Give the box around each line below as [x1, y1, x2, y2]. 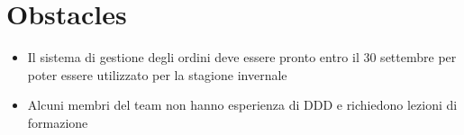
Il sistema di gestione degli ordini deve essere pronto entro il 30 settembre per [27, 48, 457, 67]
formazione [27, 112, 88, 131]
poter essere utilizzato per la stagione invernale [27, 65, 287, 84]
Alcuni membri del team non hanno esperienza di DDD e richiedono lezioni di [27, 95, 458, 114]
